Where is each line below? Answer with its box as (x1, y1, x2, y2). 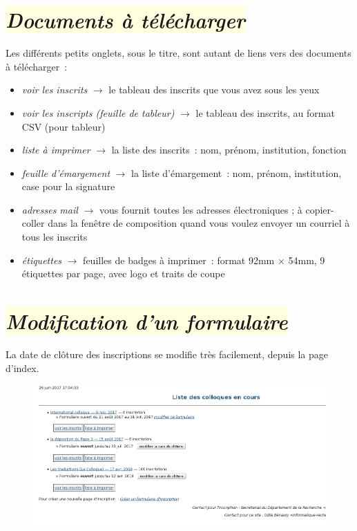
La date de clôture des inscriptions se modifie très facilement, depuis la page (6, 346, 329, 361)
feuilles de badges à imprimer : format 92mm (83, 252, 275, 267)
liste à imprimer (21, 142, 90, 157)
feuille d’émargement (21, 165, 110, 180)
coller (21, 216, 45, 230)
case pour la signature (21, 179, 115, 194)
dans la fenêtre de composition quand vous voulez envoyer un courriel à (48, 216, 350, 230)
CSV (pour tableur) (21, 119, 106, 133)
